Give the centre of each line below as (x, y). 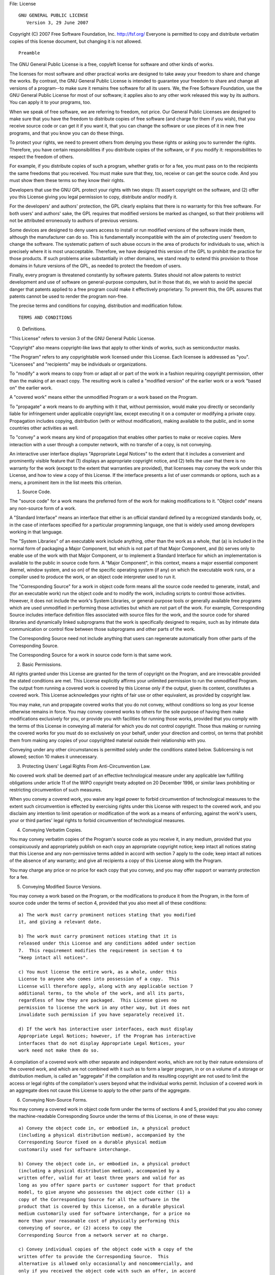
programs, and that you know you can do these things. (67, 133)
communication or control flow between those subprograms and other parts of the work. (102, 629)
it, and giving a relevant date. (60, 922)
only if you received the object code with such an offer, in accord (107, 1271)
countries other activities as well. (44, 428)
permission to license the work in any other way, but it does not (104, 1008)
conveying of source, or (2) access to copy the (80, 1228)
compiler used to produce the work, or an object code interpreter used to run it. (93, 577)
